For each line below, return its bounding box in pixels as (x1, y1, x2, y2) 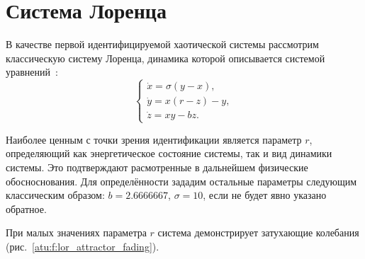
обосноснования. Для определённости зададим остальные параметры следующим (6, 173, 357, 188)
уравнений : (6, 64, 58, 79)
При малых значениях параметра (6, 225, 147, 240)
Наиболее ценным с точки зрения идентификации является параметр (6, 132, 302, 146)
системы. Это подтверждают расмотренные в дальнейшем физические (6, 159, 308, 174)
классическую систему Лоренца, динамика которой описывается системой (6, 50, 325, 65)
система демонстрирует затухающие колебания (157, 225, 359, 240)
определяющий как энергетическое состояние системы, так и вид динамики (6, 146, 332, 161)
